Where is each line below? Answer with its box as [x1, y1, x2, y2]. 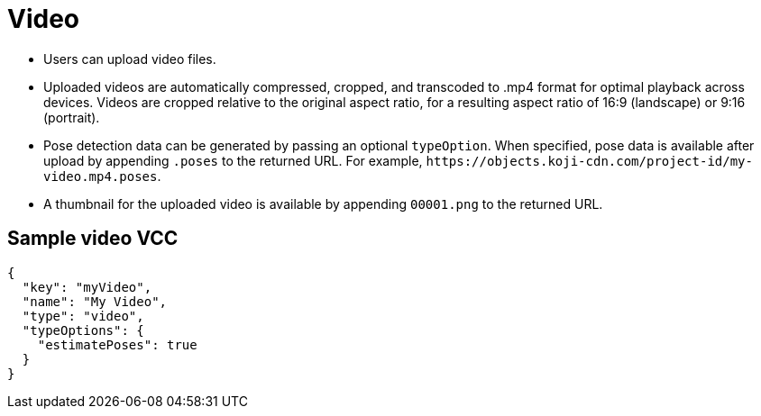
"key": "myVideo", [22, 279, 152, 294]
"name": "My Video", [22, 294, 168, 309]
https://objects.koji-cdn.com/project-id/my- [426, 153, 753, 168]
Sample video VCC [7, 227, 179, 250]
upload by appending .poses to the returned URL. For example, [43, 152, 423, 168]
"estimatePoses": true [37, 337, 197, 352]
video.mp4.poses [43, 168, 158, 184]
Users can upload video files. [43, 50, 216, 67]
